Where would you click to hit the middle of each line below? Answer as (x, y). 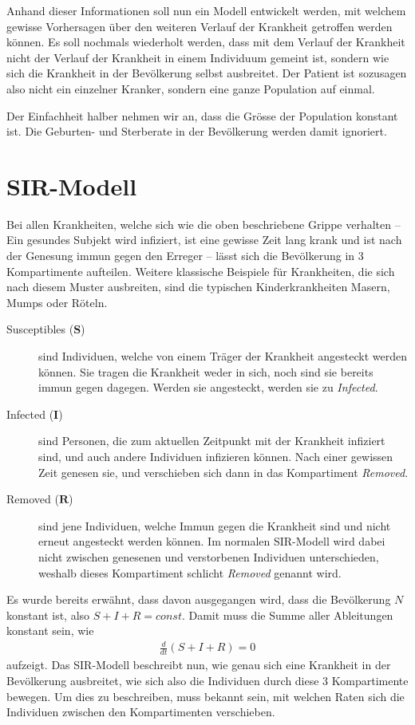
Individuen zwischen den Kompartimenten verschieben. (141, 712)
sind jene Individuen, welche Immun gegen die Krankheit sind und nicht (215, 525)
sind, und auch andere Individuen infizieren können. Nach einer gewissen (216, 456)
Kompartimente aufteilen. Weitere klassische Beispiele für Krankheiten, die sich (201, 271)
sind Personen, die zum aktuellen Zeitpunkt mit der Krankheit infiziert (212, 441)
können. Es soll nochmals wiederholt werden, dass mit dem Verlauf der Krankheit (206, 42)
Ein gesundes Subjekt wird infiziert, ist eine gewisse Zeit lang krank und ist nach (204, 240)
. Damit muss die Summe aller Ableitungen (287, 615)
